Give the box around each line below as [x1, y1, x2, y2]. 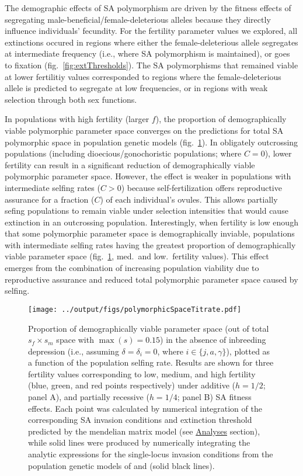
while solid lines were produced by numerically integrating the [28, 436, 250, 449]
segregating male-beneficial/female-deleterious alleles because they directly [5, 13, 271, 25]
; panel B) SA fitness [177, 391, 252, 403]
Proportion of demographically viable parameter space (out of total [28, 322, 269, 334]
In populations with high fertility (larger [5, 113, 149, 125]
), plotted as [226, 345, 270, 357]
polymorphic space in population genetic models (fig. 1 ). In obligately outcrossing [5, 135, 298, 148]
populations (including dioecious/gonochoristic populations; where [5, 147, 242, 159]
